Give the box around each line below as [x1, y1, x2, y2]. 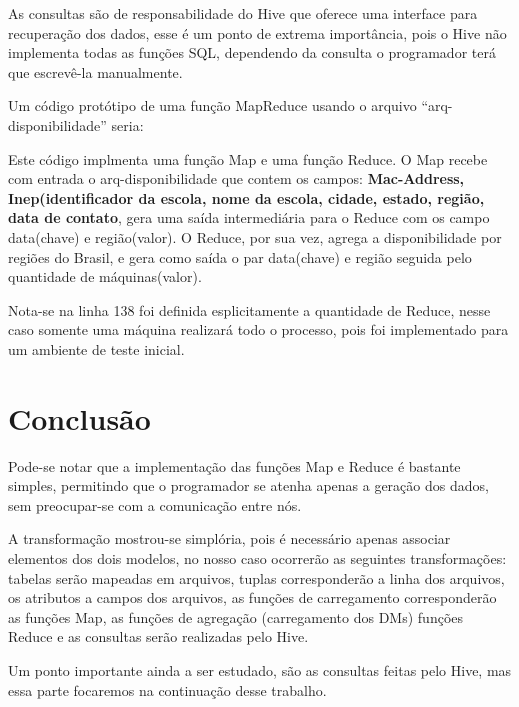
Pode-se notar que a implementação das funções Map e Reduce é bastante [8, 455, 461, 476]
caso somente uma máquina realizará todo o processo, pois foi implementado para [8, 319, 509, 340]
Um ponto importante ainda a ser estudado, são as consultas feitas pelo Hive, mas [8, 659, 512, 680]
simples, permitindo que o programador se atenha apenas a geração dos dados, [8, 475, 489, 496]
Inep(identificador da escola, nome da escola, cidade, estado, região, [8, 187, 485, 208]
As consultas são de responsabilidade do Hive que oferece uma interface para [8, 3, 478, 23]
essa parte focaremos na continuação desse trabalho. [8, 679, 327, 700]
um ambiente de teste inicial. [8, 338, 185, 359]
